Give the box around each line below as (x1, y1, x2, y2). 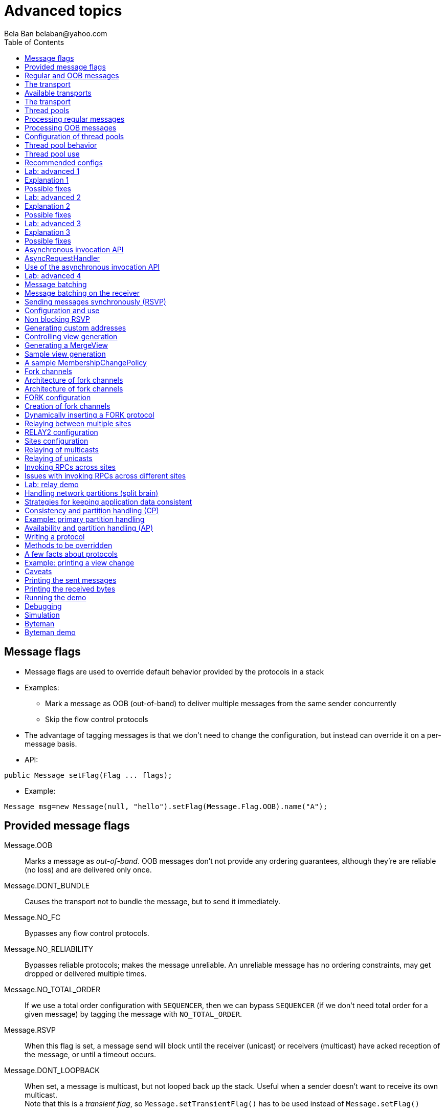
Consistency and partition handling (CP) (25, 506, 159, 515)
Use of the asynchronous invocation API (25, 262, 160, 271)
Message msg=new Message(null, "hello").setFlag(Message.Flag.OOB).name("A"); (4, 802, 328, 811)
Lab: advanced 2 (25, 192, 81, 202)
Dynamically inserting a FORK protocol (25, 410, 154, 419)
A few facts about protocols (25, 549, 118, 558)
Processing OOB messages (25, 123, 117, 132)
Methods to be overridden (25, 540, 113, 550)
